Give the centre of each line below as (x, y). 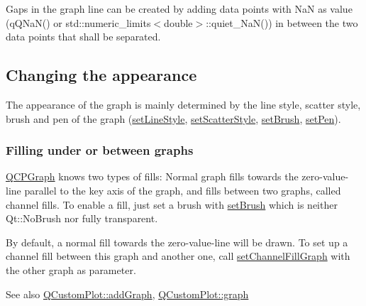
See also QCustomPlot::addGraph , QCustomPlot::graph (127, 294)
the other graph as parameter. (71, 269)
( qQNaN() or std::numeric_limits (78, 22)
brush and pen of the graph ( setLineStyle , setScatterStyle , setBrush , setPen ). (173, 118)
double (178, 22)
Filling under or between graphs (100, 150)
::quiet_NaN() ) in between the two (282, 22)
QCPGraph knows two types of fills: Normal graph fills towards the (152, 176)
